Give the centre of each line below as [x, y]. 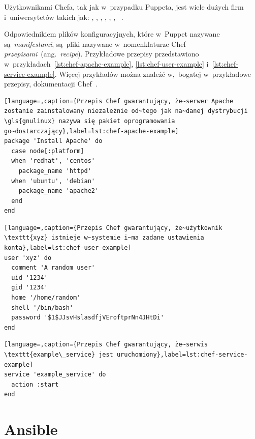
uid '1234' [29, 277]
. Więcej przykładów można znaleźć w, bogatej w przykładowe [153, 74]
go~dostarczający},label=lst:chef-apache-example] [91, 131]
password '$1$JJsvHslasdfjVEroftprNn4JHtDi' [88, 318]
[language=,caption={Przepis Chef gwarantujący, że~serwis [106, 345]
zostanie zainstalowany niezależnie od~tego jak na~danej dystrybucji [126, 111]
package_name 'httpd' [55, 171]
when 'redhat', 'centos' [53, 161]
